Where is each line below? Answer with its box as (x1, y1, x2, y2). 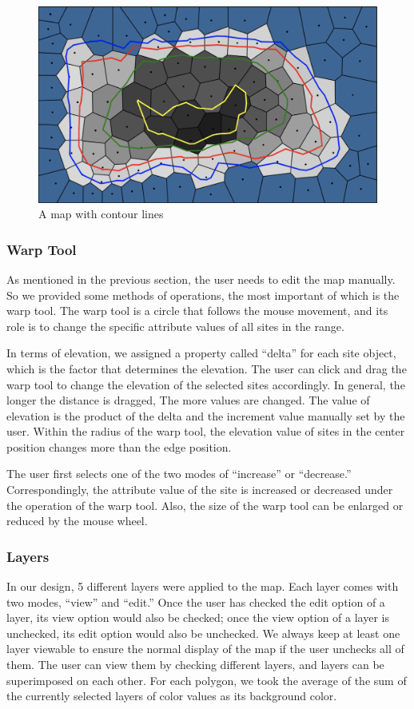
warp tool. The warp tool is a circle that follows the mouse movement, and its (6, 302, 388, 319)
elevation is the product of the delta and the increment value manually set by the (6, 407, 405, 424)
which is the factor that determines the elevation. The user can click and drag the (6, 360, 407, 376)
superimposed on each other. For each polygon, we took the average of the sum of (6, 671, 407, 688)
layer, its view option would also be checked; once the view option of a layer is (6, 609, 389, 626)
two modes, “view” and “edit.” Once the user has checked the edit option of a (6, 593, 385, 610)
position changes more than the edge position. (6, 438, 232, 455)
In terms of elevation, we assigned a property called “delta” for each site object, (6, 345, 396, 361)
